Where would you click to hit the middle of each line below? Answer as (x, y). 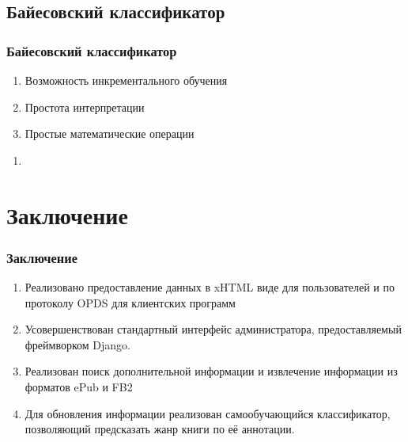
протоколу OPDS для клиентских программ (130, 302)
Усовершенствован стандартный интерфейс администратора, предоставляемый (213, 329)
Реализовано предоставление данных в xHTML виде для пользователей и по (210, 286)
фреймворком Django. (77, 344)
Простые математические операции (110, 133)
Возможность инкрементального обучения (126, 80)
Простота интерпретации (85, 107)
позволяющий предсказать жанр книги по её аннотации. (160, 429)
